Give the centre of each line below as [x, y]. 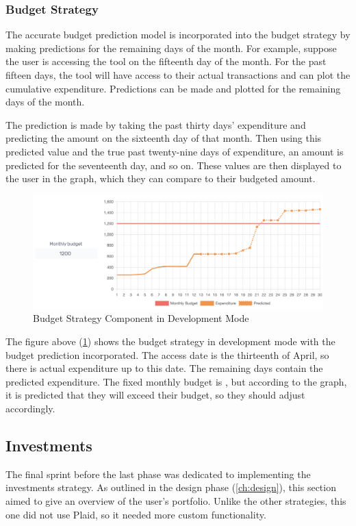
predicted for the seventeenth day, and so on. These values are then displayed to [174, 165]
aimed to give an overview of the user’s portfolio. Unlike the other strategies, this [176, 500]
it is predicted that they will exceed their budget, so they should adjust [155, 395]
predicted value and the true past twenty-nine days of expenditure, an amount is [175, 151]
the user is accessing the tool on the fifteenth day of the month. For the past [166, 61]
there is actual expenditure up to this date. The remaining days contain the [164, 368]
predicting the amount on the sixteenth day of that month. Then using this [164, 138]
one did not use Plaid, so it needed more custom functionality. [136, 514]
